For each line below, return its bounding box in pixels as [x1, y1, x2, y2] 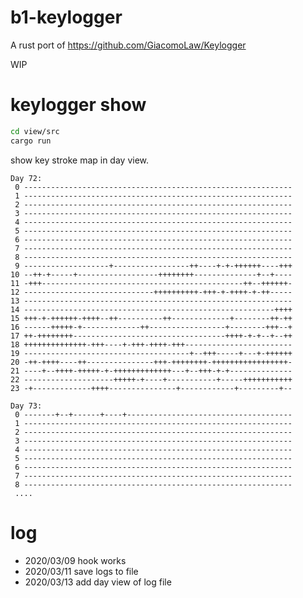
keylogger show [10, 94, 147, 116]
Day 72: [10, 173, 43, 183]
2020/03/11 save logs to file [24, 565, 139, 577]
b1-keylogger [10, 6, 123, 29]
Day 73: [10, 401, 43, 411]
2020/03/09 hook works [24, 554, 127, 566]
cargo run [10, 136, 52, 146]
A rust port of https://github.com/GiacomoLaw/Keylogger [10, 39, 247, 51]
